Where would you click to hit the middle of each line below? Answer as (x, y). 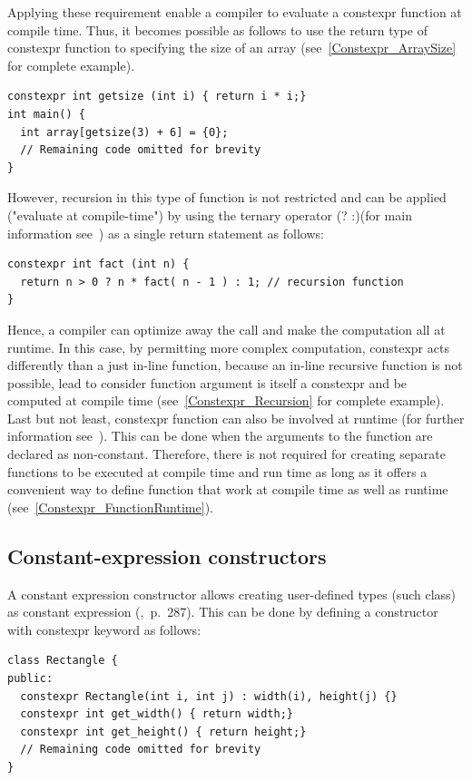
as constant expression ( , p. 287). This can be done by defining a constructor (223, 612)
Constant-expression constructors (167, 556)
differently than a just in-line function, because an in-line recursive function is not (235, 365)
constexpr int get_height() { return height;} (163, 731)
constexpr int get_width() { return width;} (157, 714)
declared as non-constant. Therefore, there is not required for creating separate (226, 454)
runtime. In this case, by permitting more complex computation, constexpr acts (228, 347)
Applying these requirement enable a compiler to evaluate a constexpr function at (235, 12)
